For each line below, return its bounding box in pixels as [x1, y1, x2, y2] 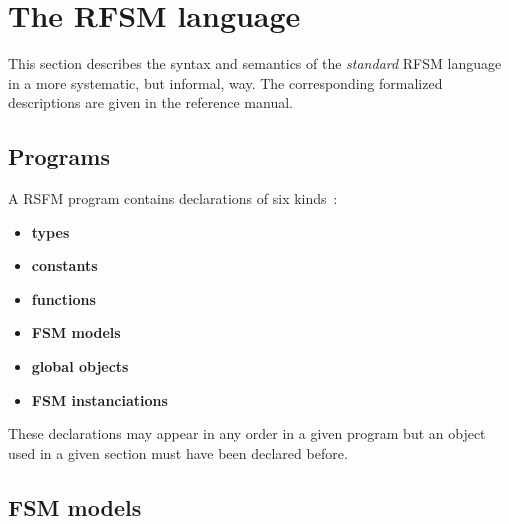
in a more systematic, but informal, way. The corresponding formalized [8, 72, 443, 93]
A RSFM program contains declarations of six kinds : [8, 188, 338, 209]
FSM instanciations [31, 389, 168, 410]
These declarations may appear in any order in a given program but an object [8, 423, 486, 444]
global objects [31, 356, 129, 377]
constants [31, 255, 98, 276]
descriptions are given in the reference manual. [8, 92, 293, 113]
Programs [8, 141, 110, 172]
